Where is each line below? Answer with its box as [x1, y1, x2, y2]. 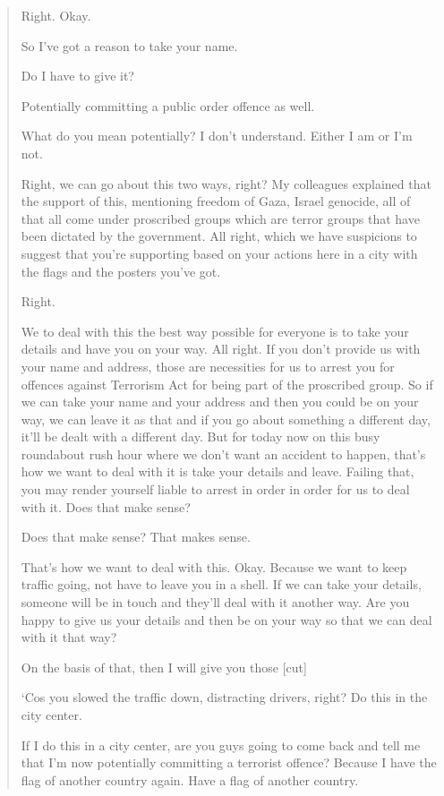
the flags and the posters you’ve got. [21, 261, 221, 280]
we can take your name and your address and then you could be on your [21, 392, 419, 411]
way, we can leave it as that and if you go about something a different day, [21, 409, 431, 428]
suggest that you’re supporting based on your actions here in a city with [21, 244, 418, 262]
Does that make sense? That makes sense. [21, 527, 251, 546]
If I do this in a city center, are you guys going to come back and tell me [21, 735, 421, 754]
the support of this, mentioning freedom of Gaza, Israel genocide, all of [21, 192, 411, 210]
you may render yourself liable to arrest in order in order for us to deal [21, 480, 410, 499]
